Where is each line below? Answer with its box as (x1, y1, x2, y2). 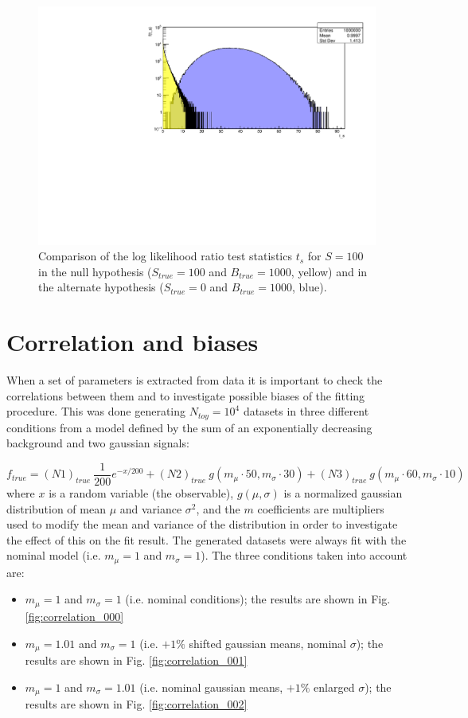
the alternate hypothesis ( (38, 279, 164, 295)
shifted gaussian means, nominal (189, 634, 347, 651)
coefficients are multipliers (257, 500, 384, 517)
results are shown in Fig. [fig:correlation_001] (25, 651, 248, 668)
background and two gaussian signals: (6, 435, 189, 451)
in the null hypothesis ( (38, 263, 152, 279)
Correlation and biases (6, 326, 259, 358)
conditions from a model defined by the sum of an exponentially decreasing (6, 419, 372, 435)
